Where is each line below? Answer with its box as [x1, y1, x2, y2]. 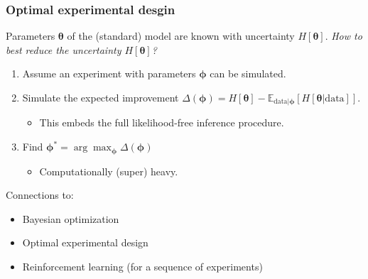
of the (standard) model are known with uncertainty [67, 28, 295, 43]
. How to [325, 28, 362, 43]
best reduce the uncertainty [6, 42, 121, 57]
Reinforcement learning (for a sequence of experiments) [22, 258, 263, 273]
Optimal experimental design [22, 235, 148, 250]
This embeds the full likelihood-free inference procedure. [39, 115, 284, 130]
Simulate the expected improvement [22, 90, 179, 104]
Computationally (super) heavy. [39, 163, 178, 178]
